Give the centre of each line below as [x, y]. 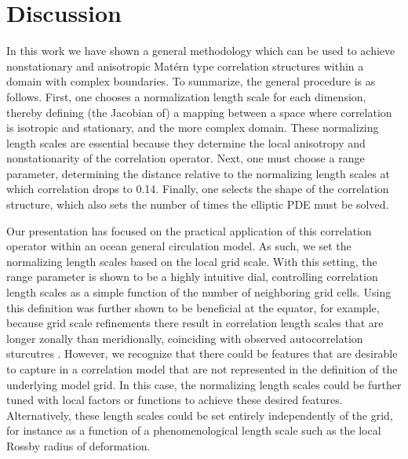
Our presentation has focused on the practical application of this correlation [189, 230]
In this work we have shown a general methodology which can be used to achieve [201, 51]
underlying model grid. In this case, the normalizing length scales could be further [204, 384]
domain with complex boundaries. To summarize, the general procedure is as [191, 81]
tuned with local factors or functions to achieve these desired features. [175, 400]
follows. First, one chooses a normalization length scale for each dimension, [186, 96]
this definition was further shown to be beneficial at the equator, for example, [193, 307]
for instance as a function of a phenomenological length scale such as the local [194, 430]
